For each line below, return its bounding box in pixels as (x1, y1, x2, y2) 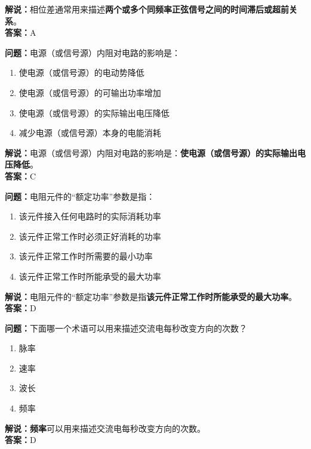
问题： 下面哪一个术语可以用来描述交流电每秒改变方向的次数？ (5, 321, 247, 334)
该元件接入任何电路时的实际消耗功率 (19, 210, 161, 222)
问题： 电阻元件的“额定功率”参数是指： (5, 190, 155, 202)
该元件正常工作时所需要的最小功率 (19, 250, 153, 262)
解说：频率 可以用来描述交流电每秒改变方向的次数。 (5, 422, 205, 434)
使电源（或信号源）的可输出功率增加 (19, 86, 161, 98)
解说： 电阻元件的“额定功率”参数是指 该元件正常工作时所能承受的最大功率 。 (5, 290, 297, 302)
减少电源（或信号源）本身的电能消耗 (19, 126, 161, 139)
